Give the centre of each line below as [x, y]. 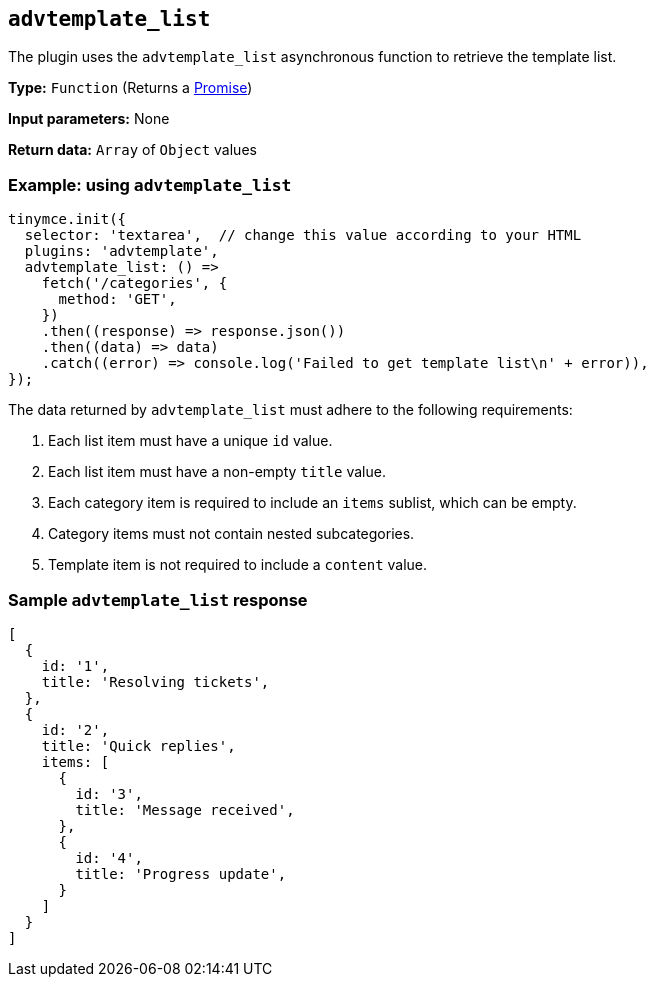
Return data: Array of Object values [132, 150]
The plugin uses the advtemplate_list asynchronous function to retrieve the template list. [312, 57]
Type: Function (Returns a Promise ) [130, 88]
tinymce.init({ [67, 219]
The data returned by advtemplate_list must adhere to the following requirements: [290, 410]
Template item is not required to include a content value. [238, 565]
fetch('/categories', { [134, 283]
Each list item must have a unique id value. [190, 441]
